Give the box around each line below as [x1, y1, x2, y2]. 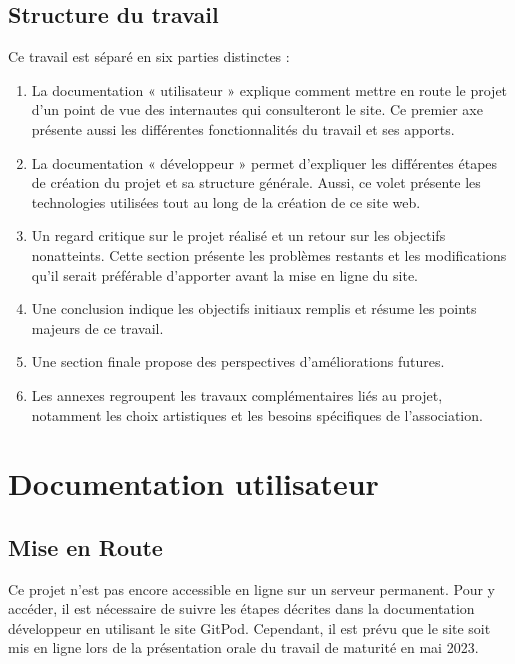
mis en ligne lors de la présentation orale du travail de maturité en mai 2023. [8, 637, 479, 658]
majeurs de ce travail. [31, 317, 164, 338]
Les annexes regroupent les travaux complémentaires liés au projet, [31, 384, 443, 405]
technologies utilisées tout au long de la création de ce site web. [31, 191, 421, 212]
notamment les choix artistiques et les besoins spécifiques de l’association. [31, 404, 483, 425]
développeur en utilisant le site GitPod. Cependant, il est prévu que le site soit [8, 617, 491, 638]
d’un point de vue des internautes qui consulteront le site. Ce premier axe [31, 99, 483, 120]
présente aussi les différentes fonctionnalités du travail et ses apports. [31, 118, 455, 139]
